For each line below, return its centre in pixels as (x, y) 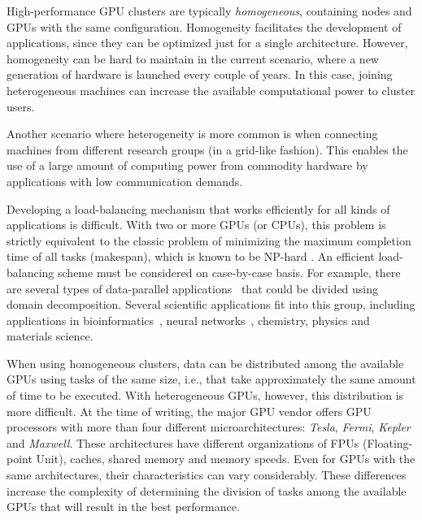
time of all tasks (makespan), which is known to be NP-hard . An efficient (191, 256)
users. (21, 106)
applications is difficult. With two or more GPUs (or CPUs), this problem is (196, 225)
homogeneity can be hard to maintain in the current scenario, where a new (193, 58)
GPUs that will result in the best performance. (123, 507)
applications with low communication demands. (125, 181)
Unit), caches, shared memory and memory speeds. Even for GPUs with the (226, 459)
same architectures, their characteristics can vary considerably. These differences (207, 475)
